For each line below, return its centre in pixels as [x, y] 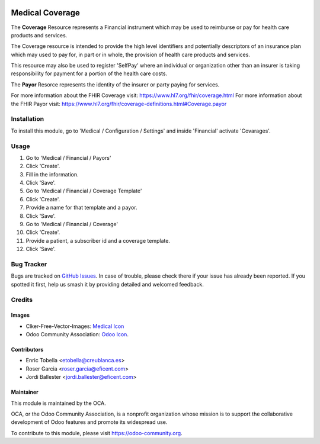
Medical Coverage [45, 13]
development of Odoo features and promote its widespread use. [89, 422]
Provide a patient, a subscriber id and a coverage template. [98, 240]
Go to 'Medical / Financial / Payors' [68, 157]
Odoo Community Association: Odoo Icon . [77, 334]
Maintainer [25, 392]
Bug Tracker [29, 264]
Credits [22, 300]
